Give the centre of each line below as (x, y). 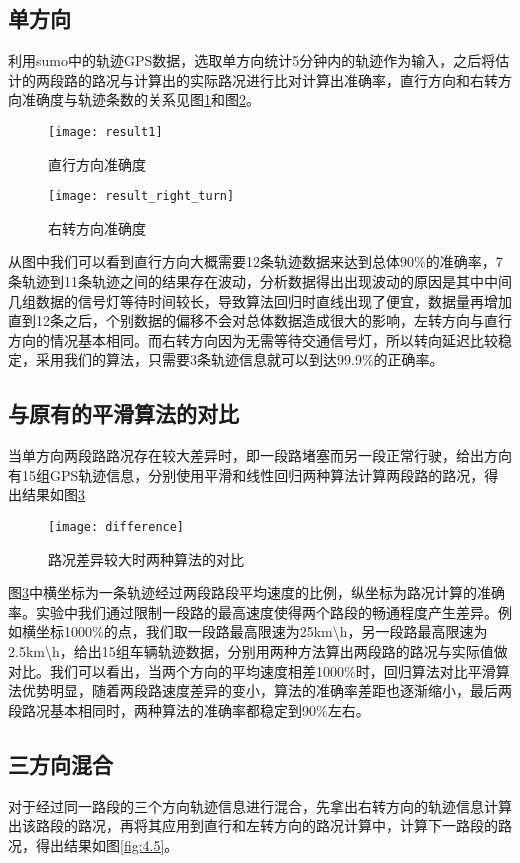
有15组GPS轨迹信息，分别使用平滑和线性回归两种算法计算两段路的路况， (246, 474)
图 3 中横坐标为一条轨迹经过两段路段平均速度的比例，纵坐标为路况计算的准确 (256, 592)
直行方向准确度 (97, 163)
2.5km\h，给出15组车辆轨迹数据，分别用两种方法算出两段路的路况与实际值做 (258, 651)
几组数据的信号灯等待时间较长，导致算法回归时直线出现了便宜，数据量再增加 (260, 300)
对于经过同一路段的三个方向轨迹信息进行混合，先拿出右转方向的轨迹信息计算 (260, 805)
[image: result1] (105, 131)
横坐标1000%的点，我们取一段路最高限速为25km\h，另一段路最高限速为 (254, 631)
